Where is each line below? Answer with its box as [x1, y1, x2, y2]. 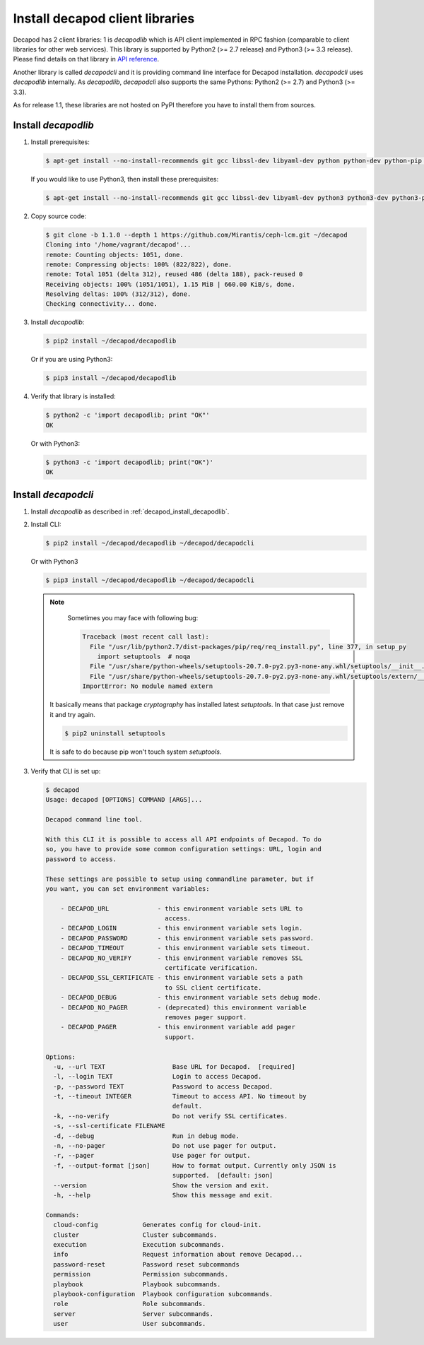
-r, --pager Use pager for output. [53, 1151, 251, 1160]
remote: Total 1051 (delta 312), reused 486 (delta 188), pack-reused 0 [45, 271, 303, 278]
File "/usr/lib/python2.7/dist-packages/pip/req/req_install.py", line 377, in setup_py [89, 643, 406, 651]
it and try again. [49, 710, 95, 718]
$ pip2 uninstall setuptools [64, 729, 166, 737]
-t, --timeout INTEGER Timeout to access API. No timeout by [53, 1092, 307, 1101]
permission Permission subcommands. [53, 1270, 229, 1279]
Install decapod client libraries [13, 11, 195, 26]
